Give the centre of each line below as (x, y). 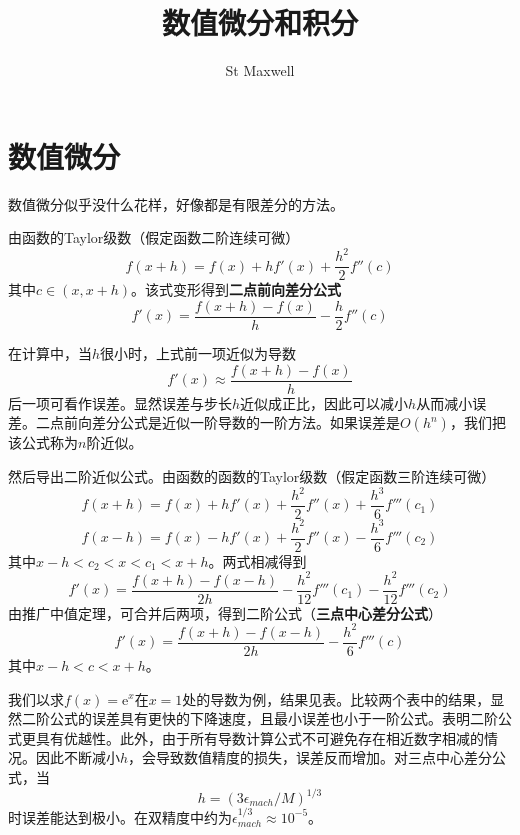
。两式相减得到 (257, 560)
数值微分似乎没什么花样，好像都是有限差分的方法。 (176, 203)
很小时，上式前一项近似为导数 (198, 353)
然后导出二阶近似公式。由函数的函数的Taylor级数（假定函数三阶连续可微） (252, 475)
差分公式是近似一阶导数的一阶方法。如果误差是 (245, 422)
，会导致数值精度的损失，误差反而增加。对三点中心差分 (310, 757)
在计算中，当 (50, 353)
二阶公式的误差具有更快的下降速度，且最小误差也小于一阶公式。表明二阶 (259, 718)
